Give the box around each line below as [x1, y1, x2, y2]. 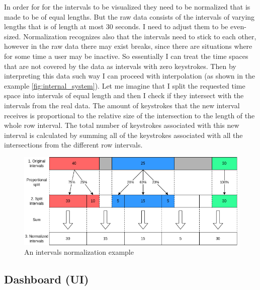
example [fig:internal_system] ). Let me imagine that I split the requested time [4, 80, 245, 91]
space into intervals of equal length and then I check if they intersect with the [4, 90, 244, 101]
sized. [4, 31, 21, 41]
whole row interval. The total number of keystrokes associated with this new [4, 120, 239, 130]
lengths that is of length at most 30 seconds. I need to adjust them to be [4, 21, 228, 32]
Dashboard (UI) [4, 271, 89, 287]
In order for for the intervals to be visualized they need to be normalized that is [4, 2, 250, 12]
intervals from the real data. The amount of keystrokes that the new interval [4, 100, 240, 110]
